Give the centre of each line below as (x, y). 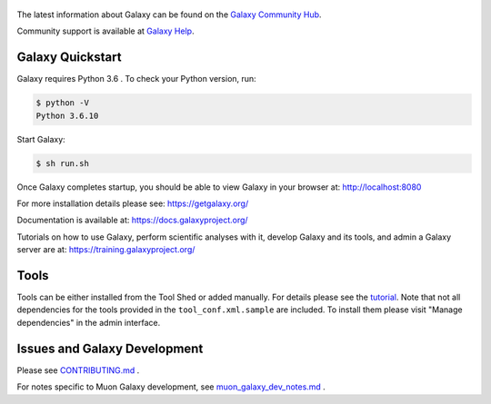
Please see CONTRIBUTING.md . (78, 370)
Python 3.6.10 (67, 115)
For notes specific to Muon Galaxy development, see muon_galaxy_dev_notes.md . (171, 387)
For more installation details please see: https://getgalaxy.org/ (133, 203)
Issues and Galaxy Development (110, 348)
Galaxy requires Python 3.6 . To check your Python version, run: (136, 79)
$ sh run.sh (63, 163)
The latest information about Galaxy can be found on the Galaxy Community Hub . (169, 15)
